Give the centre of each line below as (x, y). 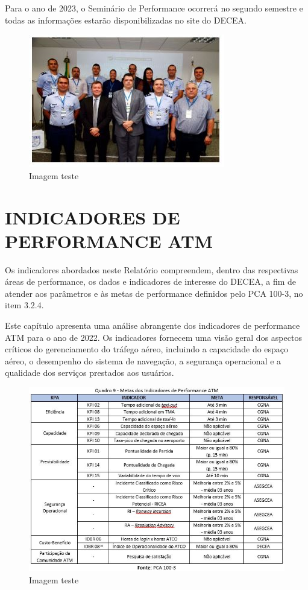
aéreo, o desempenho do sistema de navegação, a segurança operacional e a (143, 360)
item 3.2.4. (24, 305)
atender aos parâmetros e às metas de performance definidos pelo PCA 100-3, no (154, 293)
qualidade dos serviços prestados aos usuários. (90, 373)
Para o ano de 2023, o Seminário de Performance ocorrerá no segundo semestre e (154, 8)
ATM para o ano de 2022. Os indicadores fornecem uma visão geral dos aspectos (153, 337)
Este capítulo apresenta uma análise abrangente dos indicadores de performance (152, 325)
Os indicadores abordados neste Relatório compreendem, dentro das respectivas (152, 269)
